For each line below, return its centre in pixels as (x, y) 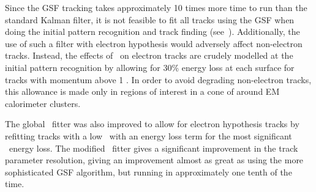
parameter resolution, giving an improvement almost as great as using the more (154, 160)
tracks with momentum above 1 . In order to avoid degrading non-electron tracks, (158, 79)
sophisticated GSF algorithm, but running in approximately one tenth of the (149, 172)
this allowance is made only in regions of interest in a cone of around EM (142, 91)
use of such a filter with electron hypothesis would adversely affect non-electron (154, 43)
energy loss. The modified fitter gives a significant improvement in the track (153, 148)
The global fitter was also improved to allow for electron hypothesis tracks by (152, 124)
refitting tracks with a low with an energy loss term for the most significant (149, 135)
